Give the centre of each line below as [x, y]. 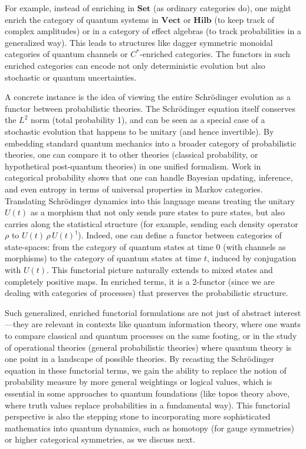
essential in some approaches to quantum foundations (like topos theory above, [147, 393]
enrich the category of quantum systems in [82, 19]
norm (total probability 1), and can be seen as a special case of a [148, 120]
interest [287, 312]
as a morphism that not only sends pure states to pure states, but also [158, 212]
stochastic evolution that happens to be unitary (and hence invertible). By [139, 131]
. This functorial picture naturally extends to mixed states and [160, 270]
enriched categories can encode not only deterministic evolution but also [135, 65]
